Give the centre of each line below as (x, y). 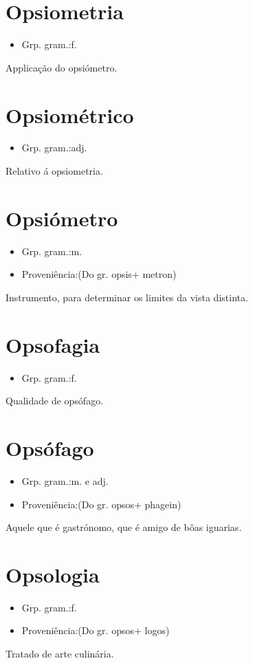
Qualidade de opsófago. (55, 401)
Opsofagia (53, 344)
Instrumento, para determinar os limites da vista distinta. (127, 297)
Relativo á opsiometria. (54, 171)
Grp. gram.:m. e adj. (65, 480)
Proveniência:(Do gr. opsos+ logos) (96, 630)
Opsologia (53, 574)
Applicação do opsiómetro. (62, 67)
